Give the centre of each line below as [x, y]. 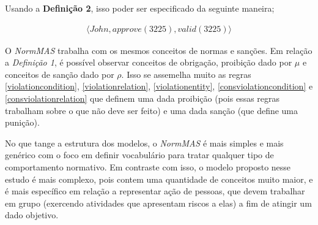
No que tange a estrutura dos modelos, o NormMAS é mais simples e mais [144, 143]
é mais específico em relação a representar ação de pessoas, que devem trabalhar [155, 191]
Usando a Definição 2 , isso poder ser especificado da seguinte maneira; [140, 8]
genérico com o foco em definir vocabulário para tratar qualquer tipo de [139, 155]
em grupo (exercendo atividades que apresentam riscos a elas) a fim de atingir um [158, 203]
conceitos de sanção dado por [60, 74]
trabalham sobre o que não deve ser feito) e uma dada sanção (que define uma [152, 110]
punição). [22, 122]
